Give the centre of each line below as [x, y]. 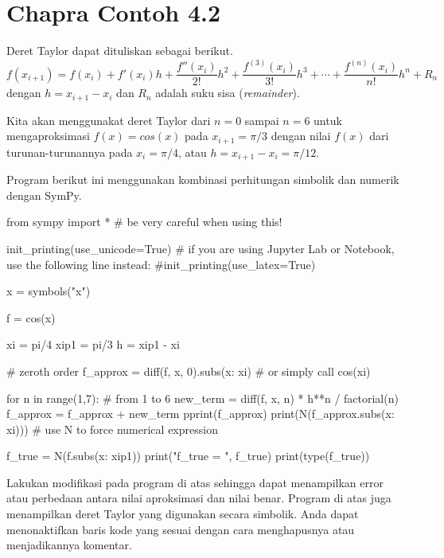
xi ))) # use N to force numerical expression [112, 429]
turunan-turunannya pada [70, 152]
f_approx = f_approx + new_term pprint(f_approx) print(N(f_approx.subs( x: [201, 414]
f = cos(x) [31, 317]
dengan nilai [301, 136]
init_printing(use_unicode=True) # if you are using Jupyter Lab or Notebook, [201, 248]
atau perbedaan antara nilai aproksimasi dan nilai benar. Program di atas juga [199, 498]
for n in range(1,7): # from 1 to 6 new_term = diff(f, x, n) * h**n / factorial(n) [203, 398]
